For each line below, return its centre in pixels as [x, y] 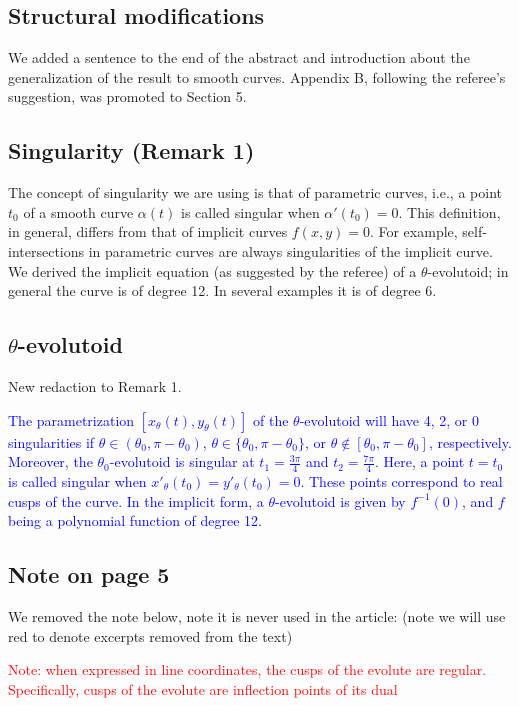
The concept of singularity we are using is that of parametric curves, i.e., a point [255, 192]
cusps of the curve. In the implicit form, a [136, 500]
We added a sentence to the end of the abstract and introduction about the [239, 57]
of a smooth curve [78, 211]
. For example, [413, 231]
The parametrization [71, 419]
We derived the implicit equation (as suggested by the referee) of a [212, 270]
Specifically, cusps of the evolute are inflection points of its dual [203, 688]
